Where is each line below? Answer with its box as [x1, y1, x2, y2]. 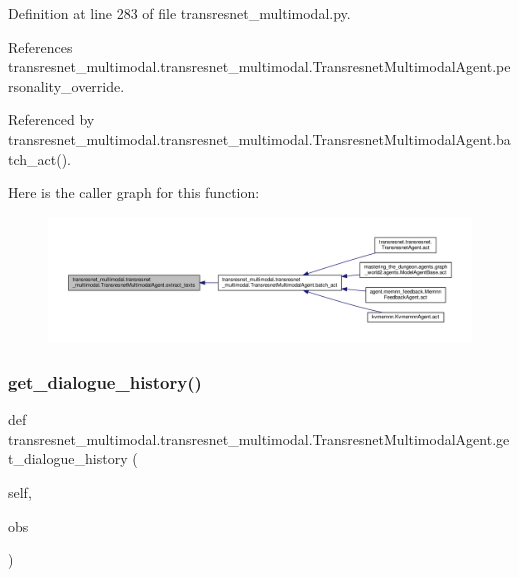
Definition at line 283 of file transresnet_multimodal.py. [8, 3, 351, 23]
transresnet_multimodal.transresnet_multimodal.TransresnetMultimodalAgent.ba [8, 128, 511, 149]
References [8, 36, 73, 57]
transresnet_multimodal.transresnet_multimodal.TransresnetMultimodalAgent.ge [8, 428, 510, 449]
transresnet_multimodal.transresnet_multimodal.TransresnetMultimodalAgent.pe [8, 56, 511, 77]
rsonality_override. [8, 75, 125, 96]
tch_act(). [8, 148, 71, 169]
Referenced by [8, 109, 95, 130]
